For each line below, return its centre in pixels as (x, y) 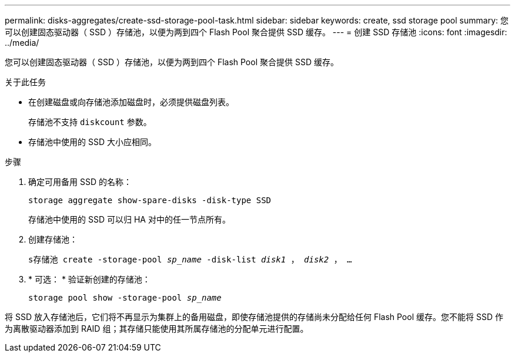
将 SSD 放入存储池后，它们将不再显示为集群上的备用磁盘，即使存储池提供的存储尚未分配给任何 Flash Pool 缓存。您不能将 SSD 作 (254, 317)
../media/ (22, 43)
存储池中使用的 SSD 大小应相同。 (92, 142)
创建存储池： (53, 239)
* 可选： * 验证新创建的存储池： (89, 279)
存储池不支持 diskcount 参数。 (90, 122)
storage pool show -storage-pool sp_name (125, 298)
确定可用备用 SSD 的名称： (80, 182)
